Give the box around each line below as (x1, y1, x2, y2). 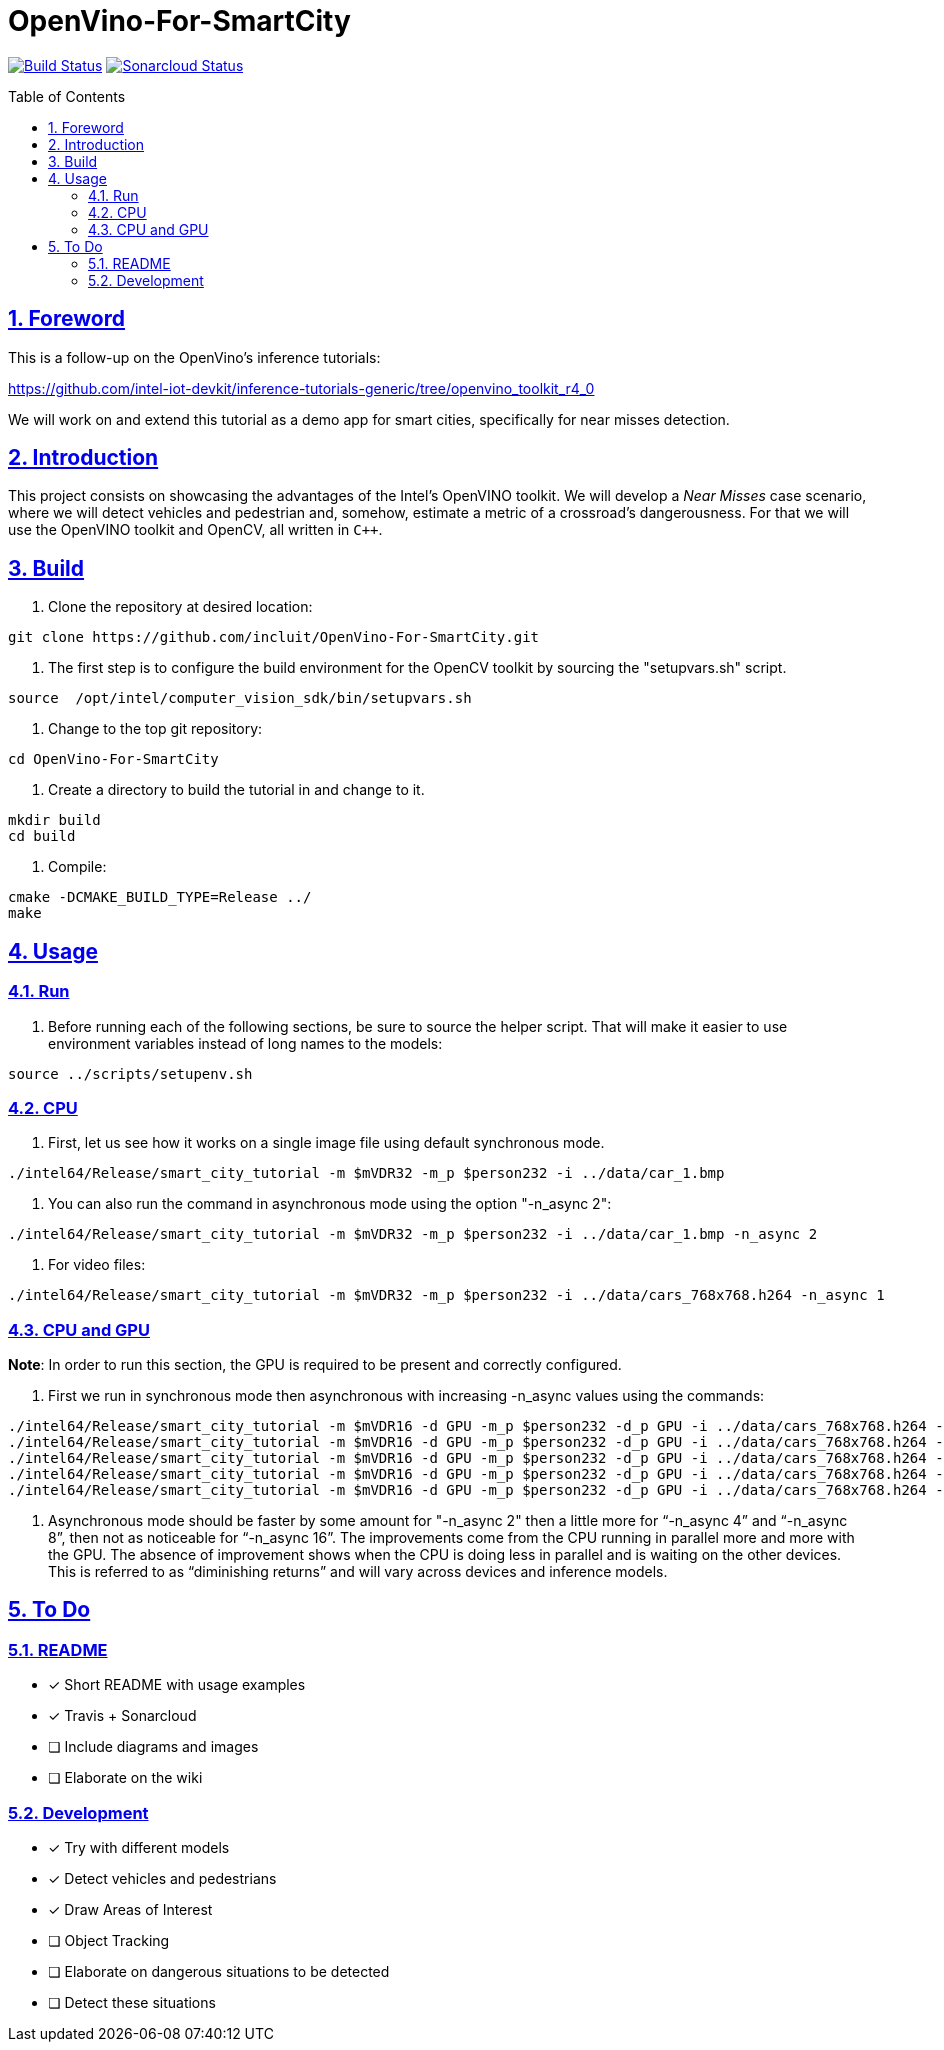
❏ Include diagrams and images (48, 1738, 259, 1756)
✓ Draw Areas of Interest (48, 1900, 213, 1918)
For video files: (48, 1256, 146, 1274)
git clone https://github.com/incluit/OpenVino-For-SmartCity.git (8, 629, 540, 646)
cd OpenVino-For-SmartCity (8, 751, 219, 768)
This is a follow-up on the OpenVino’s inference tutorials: (8, 348, 381, 366)
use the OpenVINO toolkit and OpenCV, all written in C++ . (8, 521, 383, 539)
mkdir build (8, 812, 101, 829)
